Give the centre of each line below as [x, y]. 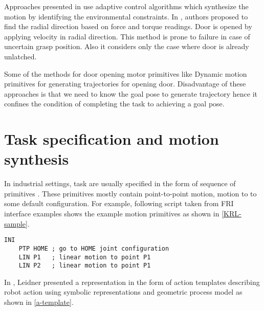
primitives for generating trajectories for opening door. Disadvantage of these [125, 84]
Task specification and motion [112, 139]
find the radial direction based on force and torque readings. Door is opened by [128, 26]
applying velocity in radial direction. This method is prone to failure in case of [127, 36]
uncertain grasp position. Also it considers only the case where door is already [127, 46]
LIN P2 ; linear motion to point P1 [85, 266]
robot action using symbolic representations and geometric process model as [123, 292]
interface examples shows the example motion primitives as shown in [112, 214]
